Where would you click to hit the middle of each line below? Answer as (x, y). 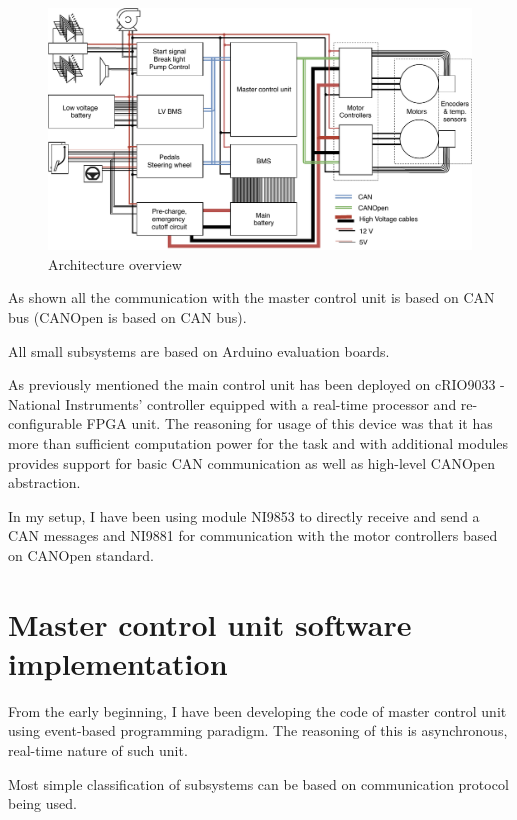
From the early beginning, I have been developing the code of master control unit (257, 710)
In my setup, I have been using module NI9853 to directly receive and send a (244, 515)
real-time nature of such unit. (98, 750)
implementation (118, 662)
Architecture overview (115, 263)
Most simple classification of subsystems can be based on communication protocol (258, 783)
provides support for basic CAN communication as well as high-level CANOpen (251, 462)
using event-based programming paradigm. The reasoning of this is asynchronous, (258, 730)
